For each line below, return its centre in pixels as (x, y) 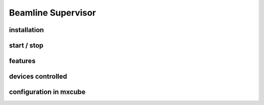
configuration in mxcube (47, 92)
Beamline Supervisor (53, 13)
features (22, 61)
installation (26, 30)
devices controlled (38, 77)
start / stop (26, 45)
